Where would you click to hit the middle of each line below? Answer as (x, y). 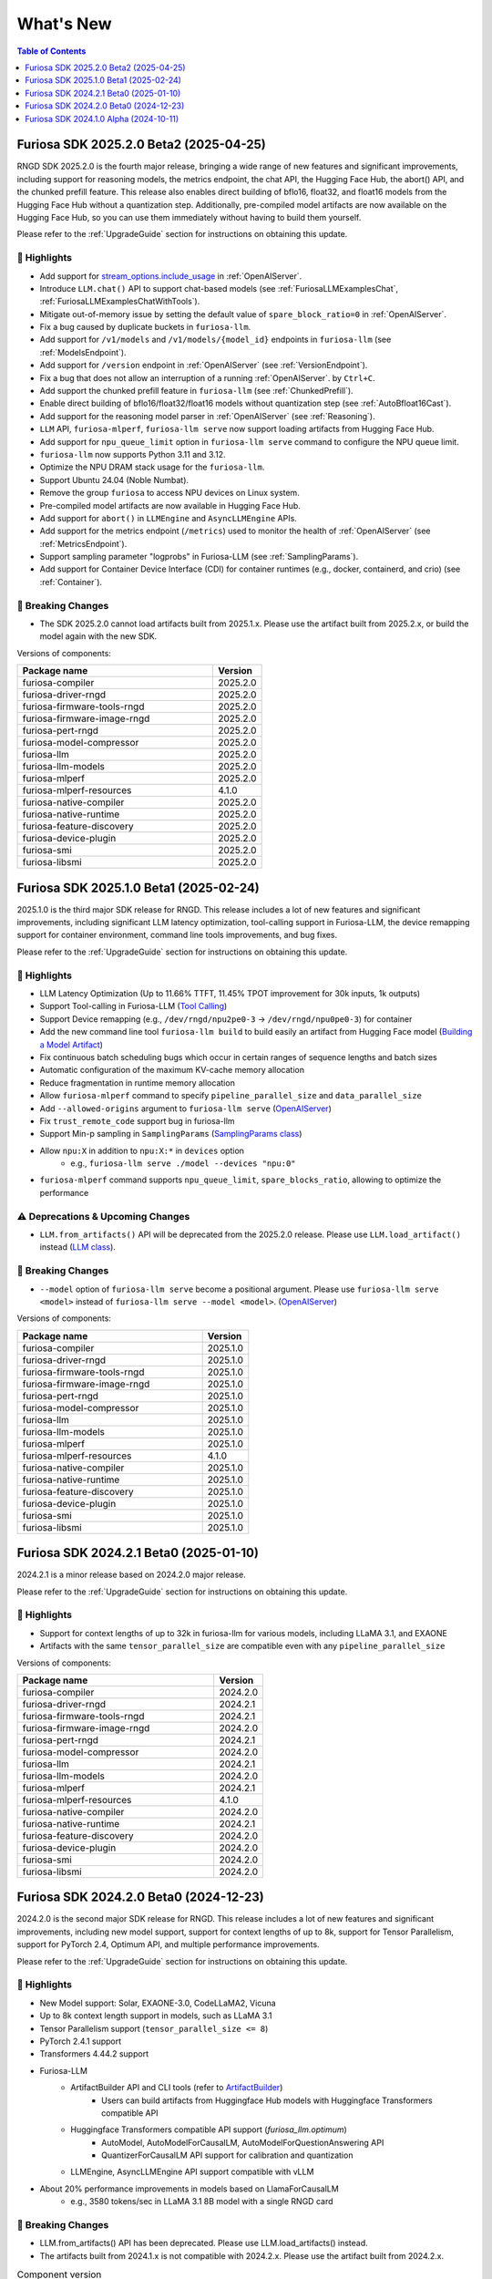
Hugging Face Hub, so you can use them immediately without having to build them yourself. (189, 217)
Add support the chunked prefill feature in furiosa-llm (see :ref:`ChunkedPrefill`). (197, 391)
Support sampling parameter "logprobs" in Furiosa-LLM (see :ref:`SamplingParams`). (199, 557)
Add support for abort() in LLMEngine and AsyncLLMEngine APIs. (169, 518)
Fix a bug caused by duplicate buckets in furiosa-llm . (145, 327)
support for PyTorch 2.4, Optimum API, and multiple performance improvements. (168, 1944)
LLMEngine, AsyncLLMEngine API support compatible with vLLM (192, 2172)
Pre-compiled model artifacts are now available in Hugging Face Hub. (170, 505)
